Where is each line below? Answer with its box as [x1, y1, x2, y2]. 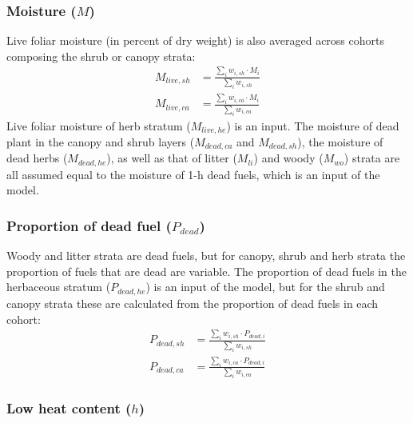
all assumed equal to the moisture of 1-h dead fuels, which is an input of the [6, 166, 380, 182]
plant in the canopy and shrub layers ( [6, 133, 195, 150]
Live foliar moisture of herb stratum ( [6, 117, 191, 134]
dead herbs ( [6, 150, 68, 166]
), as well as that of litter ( [106, 150, 237, 166]
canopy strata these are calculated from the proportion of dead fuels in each [6, 294, 379, 311]
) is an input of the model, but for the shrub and [145, 278, 385, 295]
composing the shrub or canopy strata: [6, 47, 196, 64]
